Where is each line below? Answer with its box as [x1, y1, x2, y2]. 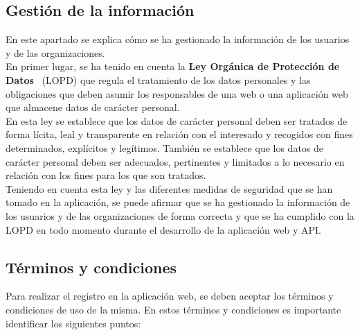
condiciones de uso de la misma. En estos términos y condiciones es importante [6, 302, 341, 316]
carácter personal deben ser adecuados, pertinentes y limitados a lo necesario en [6, 154, 345, 169]
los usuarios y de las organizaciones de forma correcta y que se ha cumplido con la [6, 208, 354, 223]
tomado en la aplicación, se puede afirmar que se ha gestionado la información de [6, 195, 350, 209]
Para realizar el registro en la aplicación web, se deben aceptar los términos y [6, 289, 334, 303]
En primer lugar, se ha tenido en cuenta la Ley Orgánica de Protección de [6, 59, 340, 74]
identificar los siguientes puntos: [6, 316, 141, 330]
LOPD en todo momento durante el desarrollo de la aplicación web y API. [6, 222, 321, 237]
